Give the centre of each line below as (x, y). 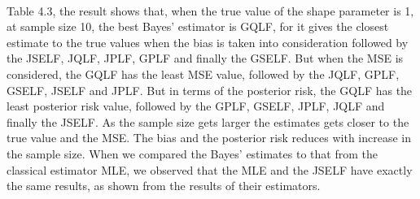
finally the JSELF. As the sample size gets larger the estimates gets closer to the (208, 121)
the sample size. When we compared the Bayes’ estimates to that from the (192, 153)
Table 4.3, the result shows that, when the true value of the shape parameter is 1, (210, 10)
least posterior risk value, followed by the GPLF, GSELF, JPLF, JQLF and (196, 106)
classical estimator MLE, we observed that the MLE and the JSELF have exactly (210, 169)
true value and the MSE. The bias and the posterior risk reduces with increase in (209, 138)
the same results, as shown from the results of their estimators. (164, 186)
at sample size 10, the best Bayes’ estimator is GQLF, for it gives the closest (198, 26)
